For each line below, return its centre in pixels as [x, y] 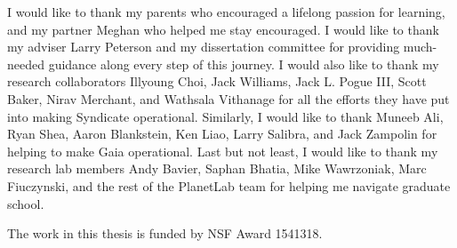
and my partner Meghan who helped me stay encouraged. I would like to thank [223, 29]
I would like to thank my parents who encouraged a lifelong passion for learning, [226, 12]
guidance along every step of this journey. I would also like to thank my [244, 64]
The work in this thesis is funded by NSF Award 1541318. [165, 233]
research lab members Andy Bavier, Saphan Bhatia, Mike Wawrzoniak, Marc [217, 168]
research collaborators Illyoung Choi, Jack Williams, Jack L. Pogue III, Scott [217, 81]
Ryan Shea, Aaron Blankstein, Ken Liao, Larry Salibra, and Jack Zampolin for [222, 134]
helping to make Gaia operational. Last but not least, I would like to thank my [223, 151]
